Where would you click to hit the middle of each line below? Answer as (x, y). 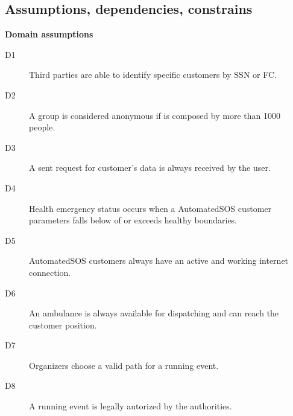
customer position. (63, 325)
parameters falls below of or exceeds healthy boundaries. (133, 220)
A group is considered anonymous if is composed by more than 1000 (155, 115)
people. (42, 127)
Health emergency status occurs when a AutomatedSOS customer (150, 208)
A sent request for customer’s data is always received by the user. (150, 168)
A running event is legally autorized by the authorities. (131, 406)
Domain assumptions (49, 34)
